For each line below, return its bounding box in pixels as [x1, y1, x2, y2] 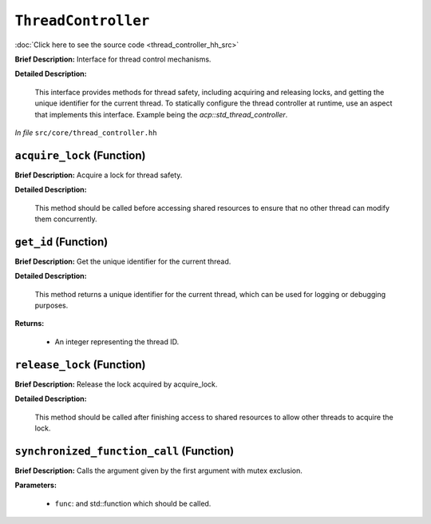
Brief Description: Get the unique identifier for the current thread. [14, 256, 231, 266]
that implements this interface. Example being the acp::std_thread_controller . [34, 109, 288, 119]
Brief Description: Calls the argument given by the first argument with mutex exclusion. [14, 466, 303, 475]
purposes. [34, 300, 69, 311]
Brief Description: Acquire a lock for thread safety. [14, 170, 183, 180]
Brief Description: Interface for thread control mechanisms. [14, 54, 212, 64]
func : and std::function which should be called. [54, 498, 212, 508]
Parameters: [14, 480, 57, 490]
